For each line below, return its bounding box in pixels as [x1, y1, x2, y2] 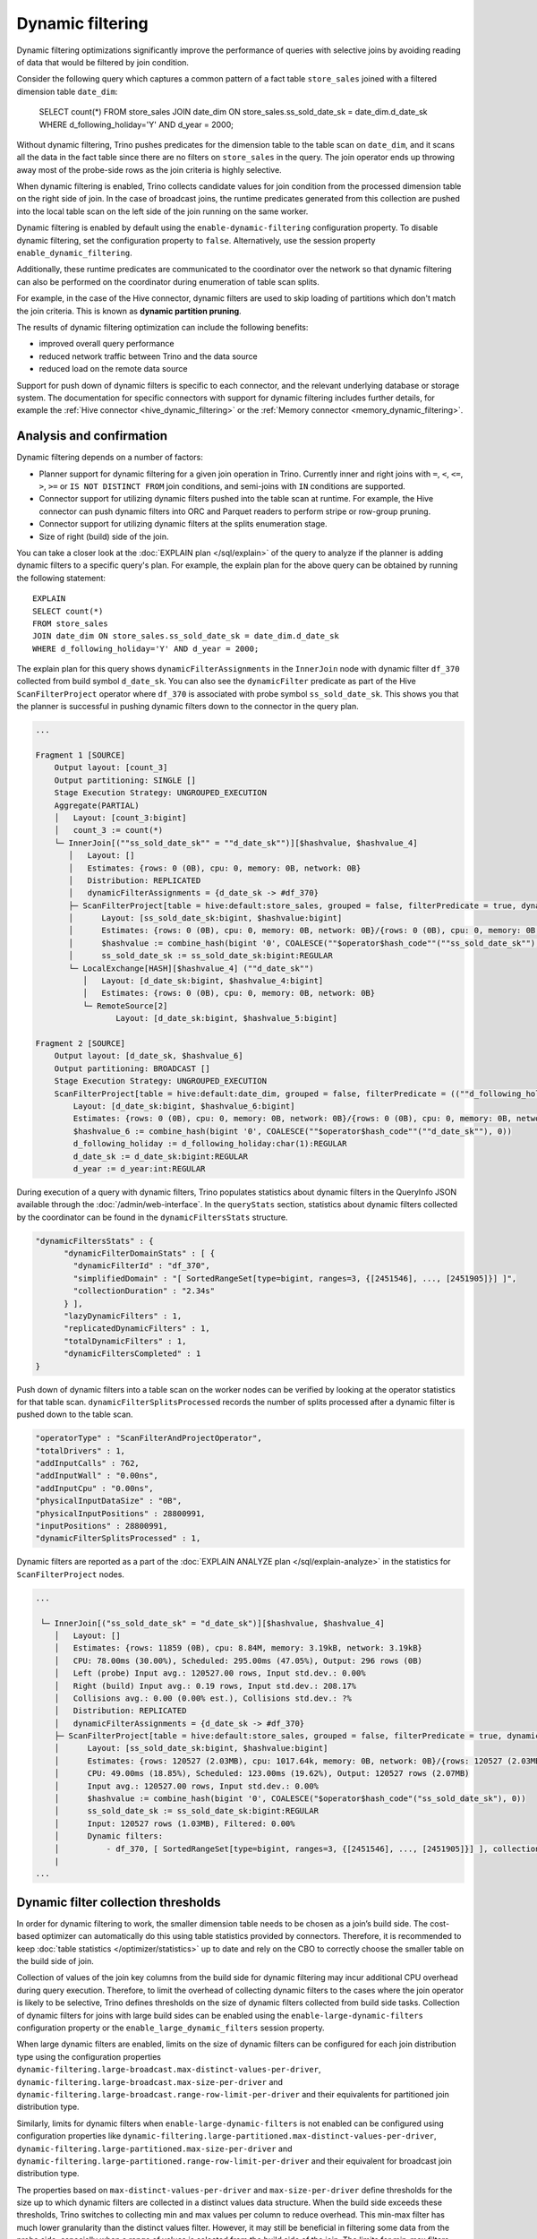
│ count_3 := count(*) [54, 825, 164, 836]
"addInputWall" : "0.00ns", [35, 1471, 158, 1481]
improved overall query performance [38, 339, 175, 349]
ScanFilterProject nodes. [16, 1568, 125, 1580]
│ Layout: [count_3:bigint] [54, 812, 187, 823]
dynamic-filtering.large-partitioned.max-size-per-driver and [16, 2143, 293, 2154]
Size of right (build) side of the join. [38, 531, 169, 542]
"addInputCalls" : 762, [35, 1458, 141, 1469]
